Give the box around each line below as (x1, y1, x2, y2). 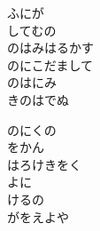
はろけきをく (7, 155, 81, 173)
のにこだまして (7, 55, 94, 74)
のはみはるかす (7, 38, 94, 57)
